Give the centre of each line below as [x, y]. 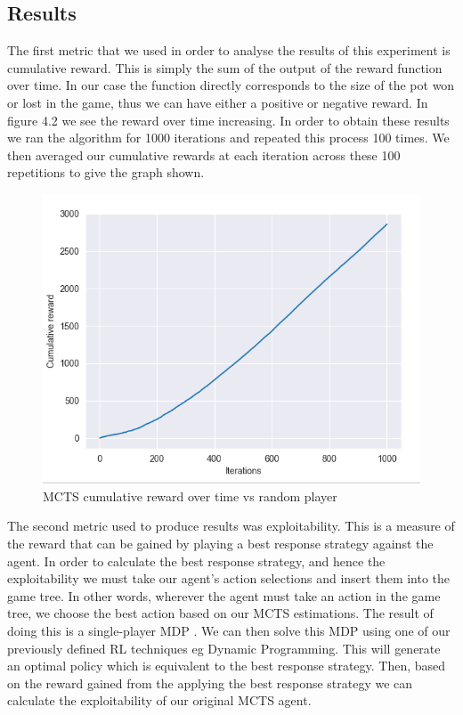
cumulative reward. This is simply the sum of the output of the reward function [225, 67]
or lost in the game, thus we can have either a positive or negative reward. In [218, 102]
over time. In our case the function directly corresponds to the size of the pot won [231, 85]
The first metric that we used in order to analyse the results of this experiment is [229, 50]
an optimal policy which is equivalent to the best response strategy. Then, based [227, 666]
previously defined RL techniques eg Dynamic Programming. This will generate [224, 648]
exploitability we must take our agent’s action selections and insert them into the [229, 578]
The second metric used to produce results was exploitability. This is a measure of [231, 526]
